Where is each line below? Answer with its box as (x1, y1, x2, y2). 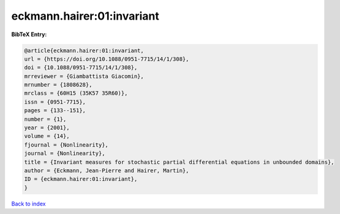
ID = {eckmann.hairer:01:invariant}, (24, 175, 138, 183)
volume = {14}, (24, 132, 70, 140)
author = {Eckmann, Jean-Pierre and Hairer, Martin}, (24, 167, 189, 174)
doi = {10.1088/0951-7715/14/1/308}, (24, 64, 138, 71)
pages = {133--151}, (24, 107, 86, 114)
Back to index (11, 200, 46, 207)
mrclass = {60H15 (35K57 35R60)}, (24, 90, 128, 97)
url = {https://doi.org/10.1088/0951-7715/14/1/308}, (24, 55, 189, 63)
